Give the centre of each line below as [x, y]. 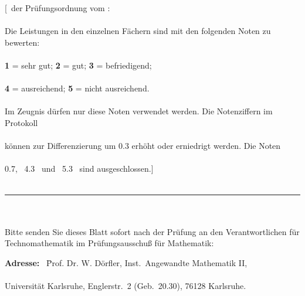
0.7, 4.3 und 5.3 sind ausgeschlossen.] [79, 169]
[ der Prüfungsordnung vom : [57, 8]
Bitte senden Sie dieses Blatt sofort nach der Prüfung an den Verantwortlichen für [152, 231]
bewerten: [22, 42]
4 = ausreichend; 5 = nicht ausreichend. [77, 88]
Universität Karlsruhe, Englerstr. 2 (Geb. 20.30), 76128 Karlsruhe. [126, 286]
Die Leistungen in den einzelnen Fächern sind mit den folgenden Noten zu [138, 31]
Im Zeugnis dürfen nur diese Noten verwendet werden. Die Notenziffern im [139, 111]
